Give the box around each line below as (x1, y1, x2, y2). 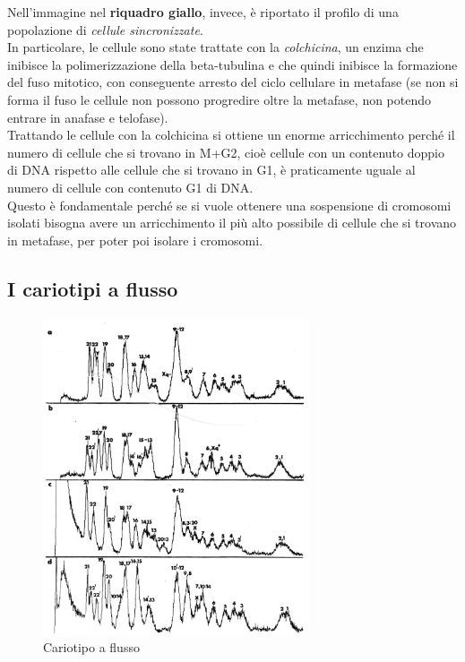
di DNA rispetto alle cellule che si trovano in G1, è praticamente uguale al (7, 160, 416, 179)
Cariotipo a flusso (43, 637, 140, 656)
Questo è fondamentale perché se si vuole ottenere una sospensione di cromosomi (7, 195, 452, 214)
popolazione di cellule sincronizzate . (7, 20, 203, 39)
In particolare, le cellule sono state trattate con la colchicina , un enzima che (7, 38, 424, 56)
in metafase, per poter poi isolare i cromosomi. (7, 230, 263, 249)
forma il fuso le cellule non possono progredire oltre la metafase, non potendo (7, 90, 432, 108)
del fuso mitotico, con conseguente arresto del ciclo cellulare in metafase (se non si (7, 73, 459, 91)
